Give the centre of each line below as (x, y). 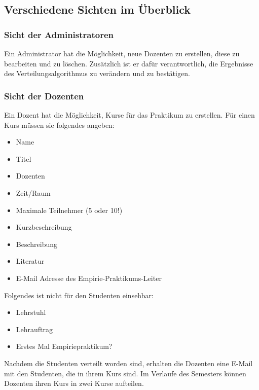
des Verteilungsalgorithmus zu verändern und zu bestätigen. (97, 73)
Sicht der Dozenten (44, 96)
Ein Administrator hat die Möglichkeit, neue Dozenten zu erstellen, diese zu (122, 53)
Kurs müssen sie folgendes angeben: (59, 125)
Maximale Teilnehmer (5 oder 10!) (69, 210)
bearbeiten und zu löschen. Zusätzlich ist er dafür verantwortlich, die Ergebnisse (129, 63)
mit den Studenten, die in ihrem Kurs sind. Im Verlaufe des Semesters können (125, 373)
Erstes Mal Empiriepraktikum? (64, 346)
